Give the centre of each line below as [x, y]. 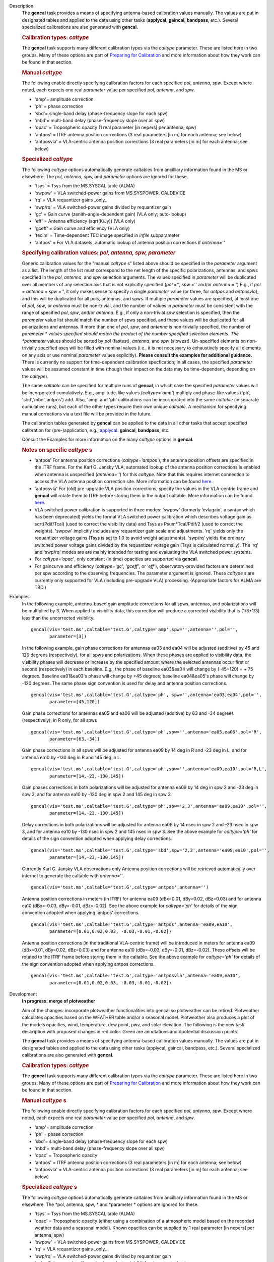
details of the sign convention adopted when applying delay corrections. [97, 838]
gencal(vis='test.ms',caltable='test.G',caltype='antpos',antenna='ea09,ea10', [132, 924]
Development [23, 994]
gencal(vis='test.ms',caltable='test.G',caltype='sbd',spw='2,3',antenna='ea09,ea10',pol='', [150, 850]
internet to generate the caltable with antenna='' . [73, 875]
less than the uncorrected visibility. [58, 618]
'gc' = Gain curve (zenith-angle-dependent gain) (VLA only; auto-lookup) [110, 214]
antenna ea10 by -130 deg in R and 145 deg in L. [72, 757]
